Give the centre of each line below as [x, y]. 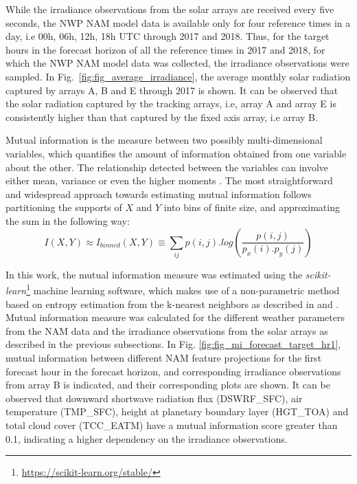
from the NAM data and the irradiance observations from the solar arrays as [167, 330]
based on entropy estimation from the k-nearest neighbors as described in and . [172, 304]
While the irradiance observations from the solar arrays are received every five [170, 9]
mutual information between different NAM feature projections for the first [164, 358]
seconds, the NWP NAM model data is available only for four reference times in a [178, 22]
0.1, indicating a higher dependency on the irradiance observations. [147, 438]
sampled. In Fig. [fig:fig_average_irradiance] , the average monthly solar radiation [178, 76]
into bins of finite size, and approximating [252, 207]
